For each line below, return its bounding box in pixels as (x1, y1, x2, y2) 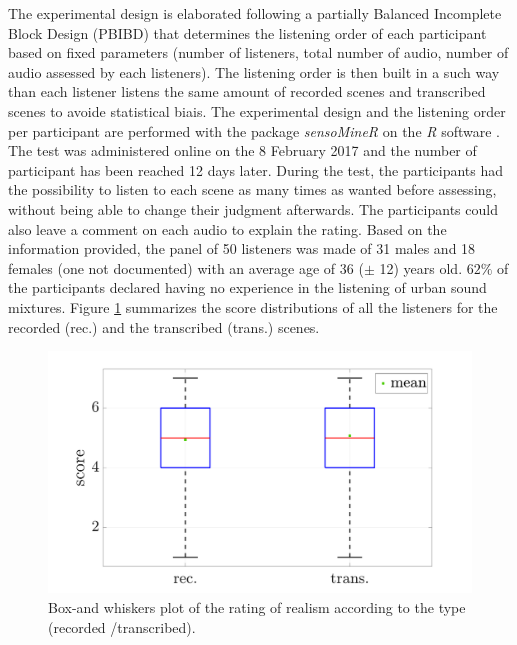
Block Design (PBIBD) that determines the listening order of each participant (8, 22, 487, 43)
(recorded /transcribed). (48, 616, 196, 637)
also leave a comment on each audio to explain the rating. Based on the (8, 218, 447, 239)
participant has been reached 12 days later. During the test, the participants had (8, 159, 503, 180)
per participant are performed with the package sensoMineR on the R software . (8, 120, 501, 141)
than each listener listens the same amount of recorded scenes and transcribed (8, 81, 486, 102)
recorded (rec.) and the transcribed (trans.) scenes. (8, 316, 320, 337)
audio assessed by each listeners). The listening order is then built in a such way (8, 61, 500, 82)
